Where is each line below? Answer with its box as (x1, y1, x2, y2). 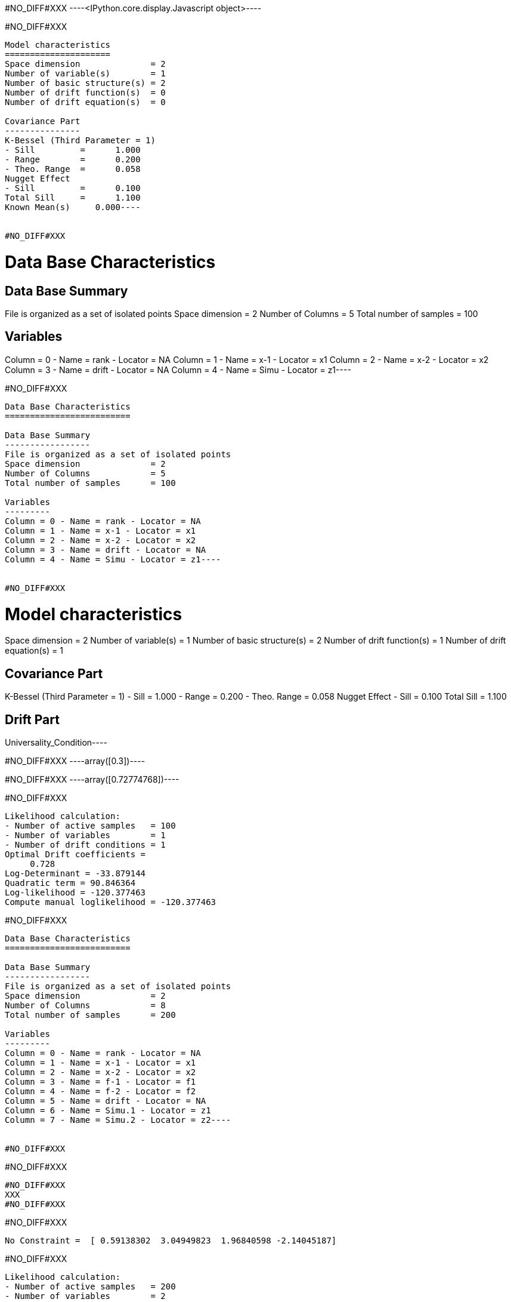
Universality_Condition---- (5, 737, 107, 747)
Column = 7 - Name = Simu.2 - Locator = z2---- (5, 1115, 231, 1125)
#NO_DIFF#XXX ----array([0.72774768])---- (5, 774, 179, 784)
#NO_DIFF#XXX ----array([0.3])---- (5, 755, 145, 766)
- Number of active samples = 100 (5, 820, 176, 830)
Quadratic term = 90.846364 (5, 878, 136, 888)
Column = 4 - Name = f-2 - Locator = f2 (5, 1086, 196, 1096)
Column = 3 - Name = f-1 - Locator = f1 (5, 1076, 196, 1086)
